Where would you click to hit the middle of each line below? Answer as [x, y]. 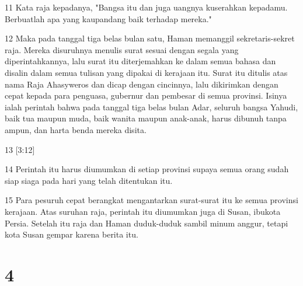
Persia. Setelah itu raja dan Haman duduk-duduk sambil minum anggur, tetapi [147, 223]
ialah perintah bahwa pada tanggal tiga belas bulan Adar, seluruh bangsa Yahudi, [151, 107]
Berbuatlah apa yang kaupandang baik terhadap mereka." [108, 18]
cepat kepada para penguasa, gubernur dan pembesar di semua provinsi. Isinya [146, 95]
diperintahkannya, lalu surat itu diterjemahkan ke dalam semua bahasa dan [140, 61]
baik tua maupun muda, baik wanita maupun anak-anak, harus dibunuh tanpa [146, 118]
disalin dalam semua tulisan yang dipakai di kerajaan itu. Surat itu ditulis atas [146, 72]
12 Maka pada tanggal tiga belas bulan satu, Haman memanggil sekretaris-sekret [150, 38]
